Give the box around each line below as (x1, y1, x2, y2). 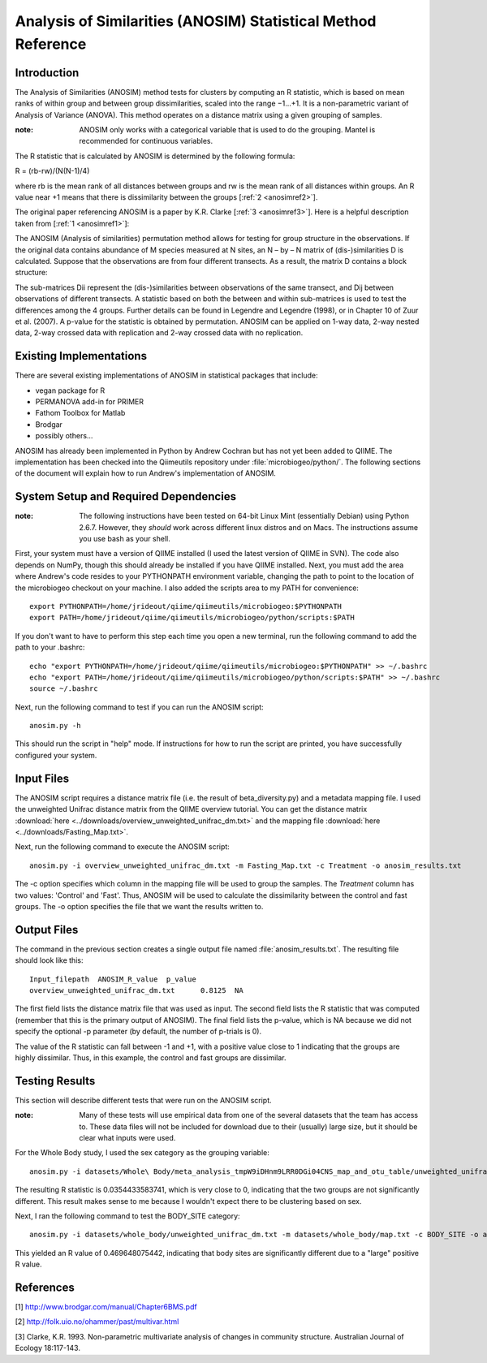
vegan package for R (35, 386, 106, 395)
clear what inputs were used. (79, 1133, 176, 1142)
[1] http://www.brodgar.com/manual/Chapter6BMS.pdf (15, 1302, 198, 1312)
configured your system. (15, 750, 97, 760)
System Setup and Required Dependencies (15, 490, 237, 503)
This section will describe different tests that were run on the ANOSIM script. (15, 1095, 272, 1105)
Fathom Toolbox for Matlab (35, 408, 126, 418)
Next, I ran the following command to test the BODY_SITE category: (15, 1210, 240, 1221)
